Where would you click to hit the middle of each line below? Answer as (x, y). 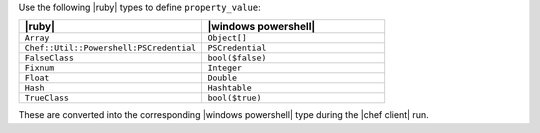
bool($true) (234, 98)
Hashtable (229, 88)
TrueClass (47, 98)
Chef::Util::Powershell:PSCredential (110, 48)
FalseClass (49, 58)
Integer (224, 68)
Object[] (227, 38)
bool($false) (237, 58)
